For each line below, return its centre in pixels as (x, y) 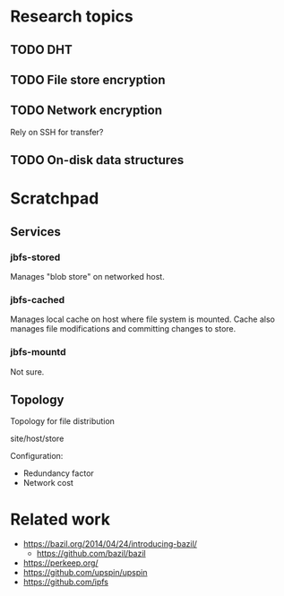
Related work (60, 519)
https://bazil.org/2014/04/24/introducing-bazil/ (110, 544)
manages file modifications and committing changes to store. (123, 329)
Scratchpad (55, 199)
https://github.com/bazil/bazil (91, 554)
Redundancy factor (59, 473)
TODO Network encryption (86, 111)
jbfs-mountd (38, 352)
